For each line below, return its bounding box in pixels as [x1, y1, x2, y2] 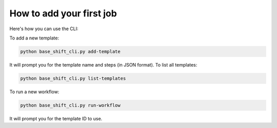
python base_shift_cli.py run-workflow [20, 102, 121, 108]
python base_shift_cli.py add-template [20, 49, 121, 54]
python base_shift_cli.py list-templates [20, 75, 126, 81]
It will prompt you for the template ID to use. [9, 115, 103, 121]
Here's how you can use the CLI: [9, 26, 78, 32]
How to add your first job [9, 8, 117, 19]
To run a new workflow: [9, 89, 60, 95]
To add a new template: [9, 35, 59, 41]
